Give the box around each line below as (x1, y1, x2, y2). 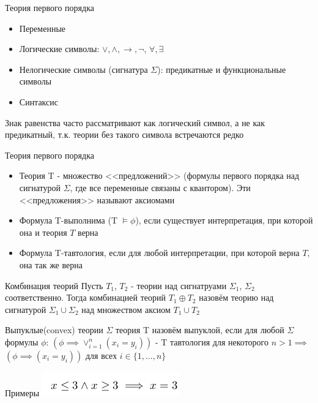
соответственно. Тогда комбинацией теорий (5, 291, 166, 304)
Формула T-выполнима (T (19, 214, 118, 227)
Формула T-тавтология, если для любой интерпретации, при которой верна (19, 246, 300, 259)
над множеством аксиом (81, 303, 171, 315)
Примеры (5, 386, 40, 399)
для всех (85, 348, 117, 361)
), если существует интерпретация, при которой (135, 214, 313, 227)
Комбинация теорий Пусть (5, 279, 103, 292)
